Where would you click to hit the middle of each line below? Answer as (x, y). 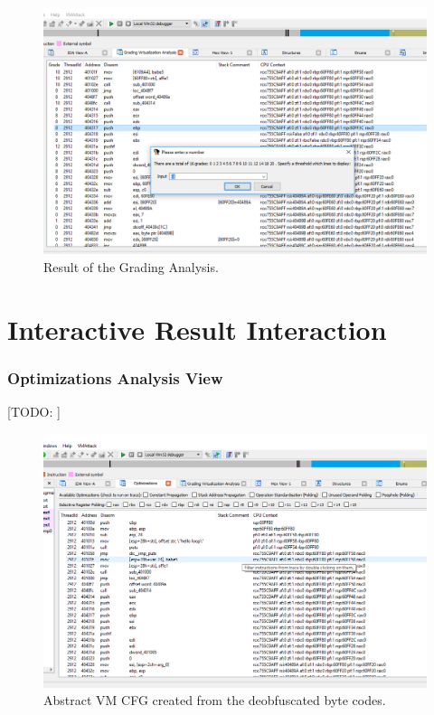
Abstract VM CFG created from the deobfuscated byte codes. (215, 700)
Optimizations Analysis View (115, 377)
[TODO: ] (34, 412)
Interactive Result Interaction (197, 329)
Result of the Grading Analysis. (131, 266)
